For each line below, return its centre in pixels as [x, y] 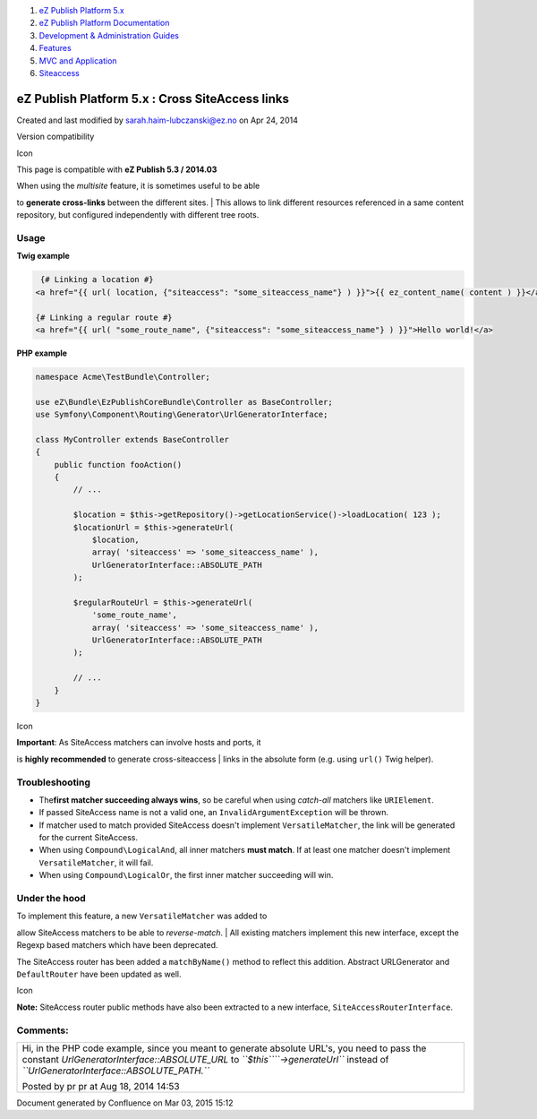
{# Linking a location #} [97, 280]
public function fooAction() [118, 465]
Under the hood [51, 899]
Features [55, 48]
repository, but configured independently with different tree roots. [138, 215]
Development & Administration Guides [109, 35]
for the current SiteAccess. [89, 838]
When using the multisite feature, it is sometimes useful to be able [138, 186]
